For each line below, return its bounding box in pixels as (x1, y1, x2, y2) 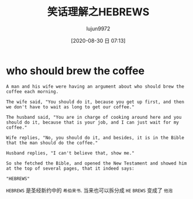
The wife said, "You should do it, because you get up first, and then (6, 99, 184, 105)
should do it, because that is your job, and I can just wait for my (6, 119, 180, 125)
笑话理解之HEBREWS (47, 5, 150, 19)
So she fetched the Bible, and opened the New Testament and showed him (6, 160, 187, 166)
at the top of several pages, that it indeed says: (6, 165, 135, 171)
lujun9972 (86, 25, 111, 32)
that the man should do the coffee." (6, 140, 98, 146)
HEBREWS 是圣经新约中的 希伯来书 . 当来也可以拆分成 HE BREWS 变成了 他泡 (6, 187, 173, 194)
